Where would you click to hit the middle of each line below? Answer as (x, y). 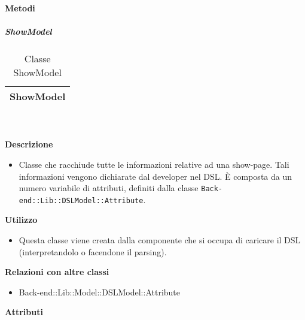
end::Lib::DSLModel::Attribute (81, 200)
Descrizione (29, 144)
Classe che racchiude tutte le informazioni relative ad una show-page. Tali (154, 164)
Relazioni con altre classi (57, 272)
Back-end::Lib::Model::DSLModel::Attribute (100, 292)
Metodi (20, 8)
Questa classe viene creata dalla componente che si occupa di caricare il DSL (160, 240)
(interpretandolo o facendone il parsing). (93, 251)
